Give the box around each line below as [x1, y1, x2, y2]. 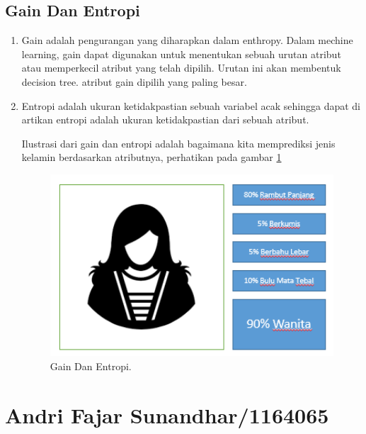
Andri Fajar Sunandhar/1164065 [5, 400, 329, 429]
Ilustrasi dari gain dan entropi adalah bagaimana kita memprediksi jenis [21, 135, 336, 150]
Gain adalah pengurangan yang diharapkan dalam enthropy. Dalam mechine [21, 33, 353, 48]
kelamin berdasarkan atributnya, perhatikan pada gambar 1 [21, 150, 282, 165]
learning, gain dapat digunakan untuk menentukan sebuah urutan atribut [21, 46, 341, 61]
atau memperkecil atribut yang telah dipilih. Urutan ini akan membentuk [21, 60, 341, 75]
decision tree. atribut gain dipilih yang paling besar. [21, 74, 247, 89]
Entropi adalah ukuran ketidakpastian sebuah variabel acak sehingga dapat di [21, 98, 360, 113]
